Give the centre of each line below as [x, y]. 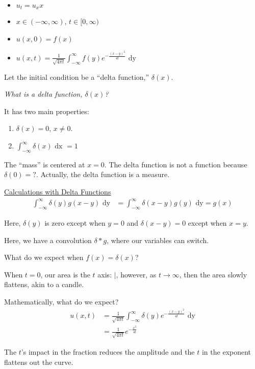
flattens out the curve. [39, 362]
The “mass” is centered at [45, 164]
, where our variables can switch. [158, 240]
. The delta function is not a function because [176, 164]
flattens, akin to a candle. [44, 284]
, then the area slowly [213, 274]
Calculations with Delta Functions [58, 192]
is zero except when [75, 222]
